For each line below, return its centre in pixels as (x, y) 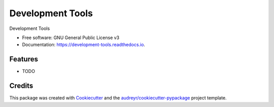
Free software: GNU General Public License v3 (71, 38)
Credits (21, 86)
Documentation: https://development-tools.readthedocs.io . (84, 45)
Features (24, 59)
